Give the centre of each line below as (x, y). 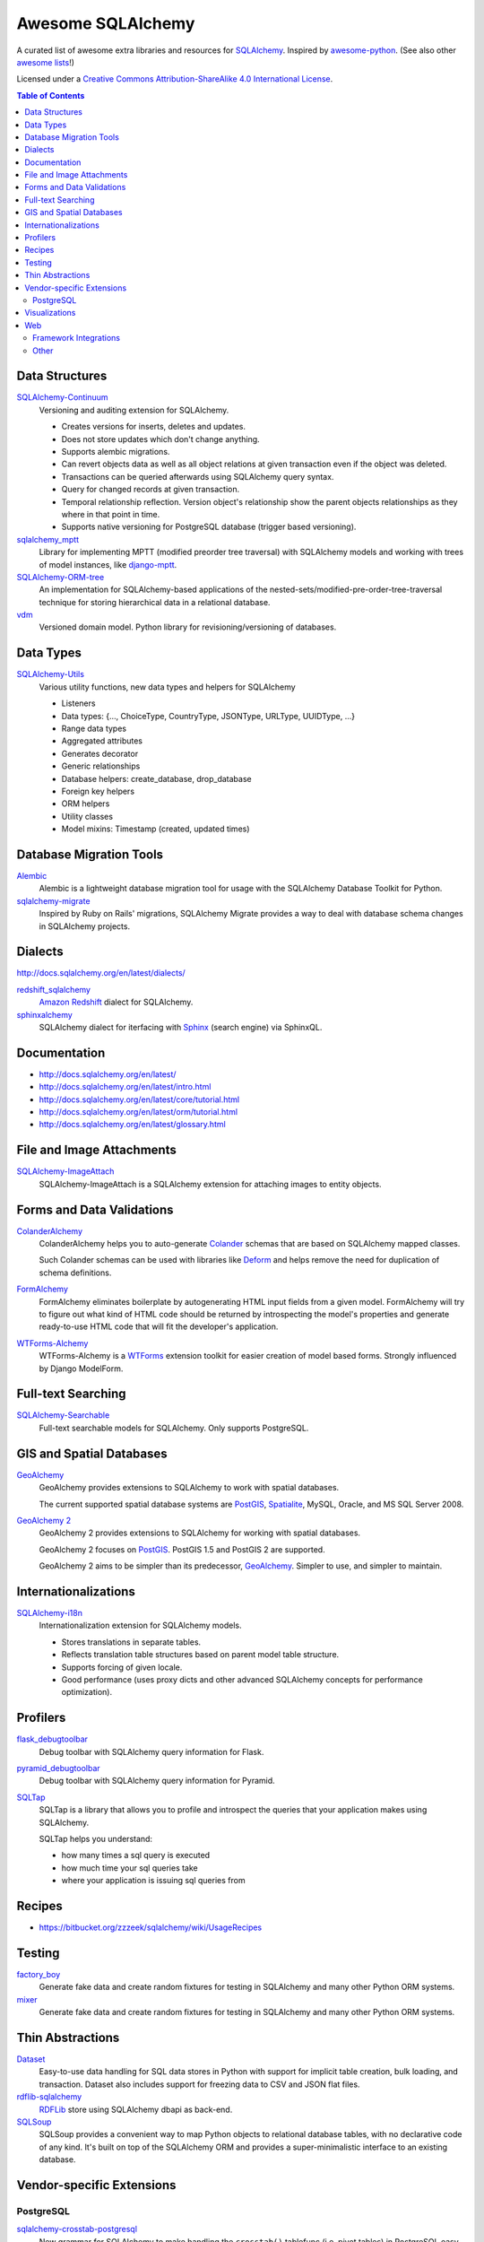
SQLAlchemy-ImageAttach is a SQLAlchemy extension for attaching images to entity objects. (210, 1184)
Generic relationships (101, 766)
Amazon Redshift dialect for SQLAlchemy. (116, 1002)
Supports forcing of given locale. (122, 1667)
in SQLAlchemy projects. (84, 926)
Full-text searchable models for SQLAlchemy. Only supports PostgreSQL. (174, 1428)
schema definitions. (75, 1273)
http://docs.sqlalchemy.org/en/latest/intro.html (125, 1087)
